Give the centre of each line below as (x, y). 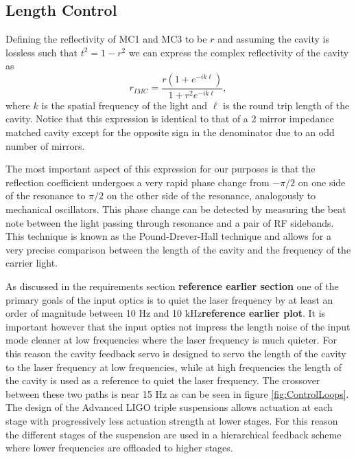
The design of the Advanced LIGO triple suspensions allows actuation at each (169, 407)
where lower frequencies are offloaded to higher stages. (119, 448)
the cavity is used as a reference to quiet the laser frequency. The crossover (163, 380)
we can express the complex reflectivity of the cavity (239, 52)
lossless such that (41, 52)
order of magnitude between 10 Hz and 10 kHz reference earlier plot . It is (166, 313)
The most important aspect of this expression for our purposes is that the (161, 169)
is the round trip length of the (286, 105)
